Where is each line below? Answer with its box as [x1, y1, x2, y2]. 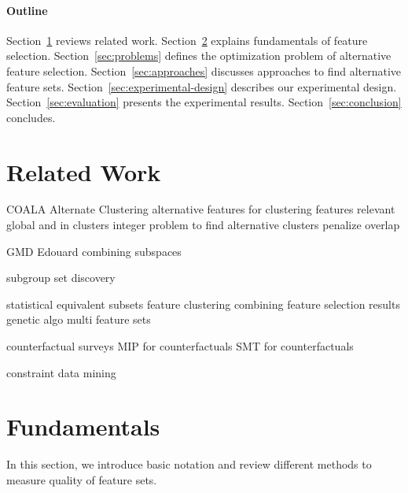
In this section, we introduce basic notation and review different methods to [6, 456, 372, 473]
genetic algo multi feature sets [6, 311, 151, 328]
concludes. [6, 109, 56, 125]
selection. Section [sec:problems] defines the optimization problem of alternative [6, 47, 391, 64]
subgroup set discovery [6, 269, 116, 286]
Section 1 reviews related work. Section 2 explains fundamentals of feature [6, 32, 368, 48]
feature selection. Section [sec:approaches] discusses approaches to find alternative [6, 62, 402, 79]
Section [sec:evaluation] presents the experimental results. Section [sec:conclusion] [6, 94, 402, 110]
